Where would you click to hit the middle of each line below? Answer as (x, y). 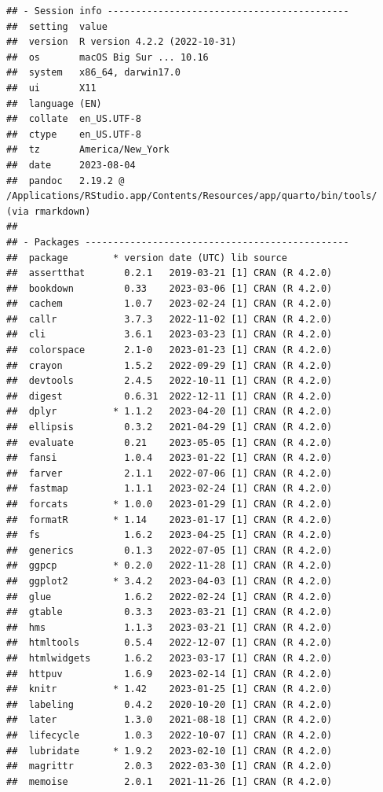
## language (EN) (54, 103)
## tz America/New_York (88, 150)
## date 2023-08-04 (71, 165)
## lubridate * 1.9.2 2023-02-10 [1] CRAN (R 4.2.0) (170, 751)
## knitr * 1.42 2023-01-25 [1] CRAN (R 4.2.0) (170, 689)
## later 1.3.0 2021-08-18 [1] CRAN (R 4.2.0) (170, 720)
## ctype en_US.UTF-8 (74, 134)
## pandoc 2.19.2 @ (66, 181)
